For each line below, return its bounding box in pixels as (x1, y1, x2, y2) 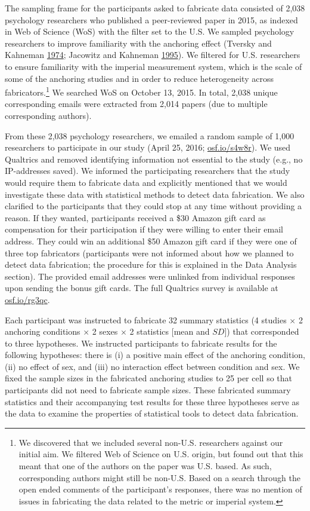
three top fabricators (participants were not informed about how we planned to (5, 246, 294, 259)
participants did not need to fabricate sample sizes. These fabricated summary (5, 384, 291, 396)
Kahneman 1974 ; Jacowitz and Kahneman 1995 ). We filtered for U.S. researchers (5, 48, 300, 61)
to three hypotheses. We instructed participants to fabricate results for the (5, 336, 277, 349)
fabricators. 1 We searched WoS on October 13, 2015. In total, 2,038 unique (5, 84, 278, 98)
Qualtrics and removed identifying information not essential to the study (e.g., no (5, 152, 303, 165)
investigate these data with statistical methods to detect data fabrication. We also (5, 188, 305, 200)
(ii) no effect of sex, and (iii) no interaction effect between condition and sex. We (5, 360, 300, 372)
